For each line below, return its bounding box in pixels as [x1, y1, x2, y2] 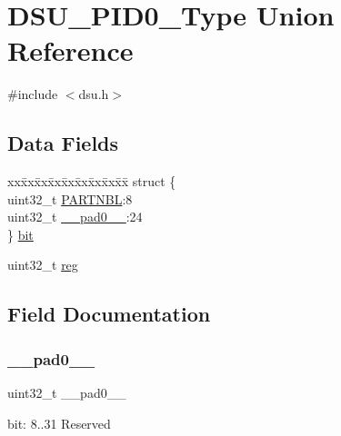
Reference [7, 32, 134, 69]
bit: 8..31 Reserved [7, 413, 111, 432]
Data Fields [7, 129, 119, 157]
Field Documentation [7, 300, 211, 328]
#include [7, 84, 58, 104]
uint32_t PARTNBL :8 [7, 189, 133, 208]
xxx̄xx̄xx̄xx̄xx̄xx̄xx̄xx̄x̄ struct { [7, 172, 176, 191]
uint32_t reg [7, 255, 78, 274]
